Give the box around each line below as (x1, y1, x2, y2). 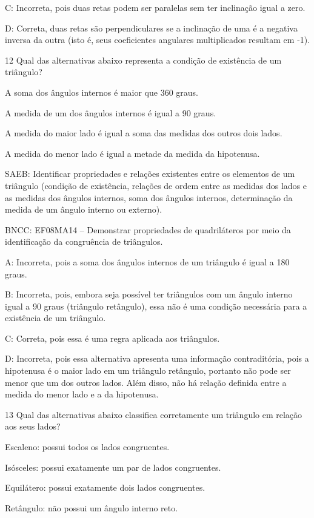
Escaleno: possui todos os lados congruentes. (5, 440, 170, 453)
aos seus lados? (5, 420, 61, 433)
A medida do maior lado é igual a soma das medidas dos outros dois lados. (5, 127, 282, 139)
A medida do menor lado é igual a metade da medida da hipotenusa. (5, 147, 260, 159)
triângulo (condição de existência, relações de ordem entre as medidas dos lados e (5, 179, 307, 191)
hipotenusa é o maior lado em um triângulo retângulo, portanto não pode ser (5, 364, 291, 377)
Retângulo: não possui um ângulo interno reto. (5, 501, 178, 514)
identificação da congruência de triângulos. (5, 235, 163, 248)
